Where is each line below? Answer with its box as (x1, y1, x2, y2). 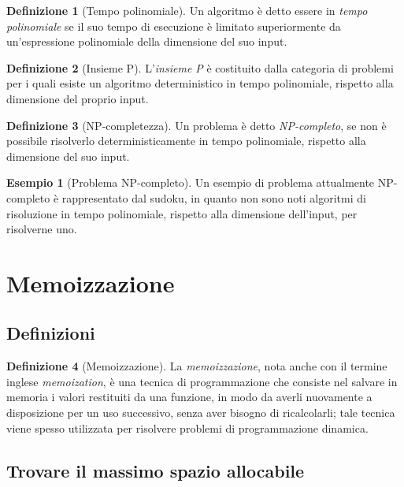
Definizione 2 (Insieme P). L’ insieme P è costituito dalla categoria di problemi (6, 59, 394, 76)
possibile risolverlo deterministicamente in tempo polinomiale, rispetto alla (6, 132, 366, 149)
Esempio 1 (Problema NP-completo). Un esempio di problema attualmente (6, 174, 375, 191)
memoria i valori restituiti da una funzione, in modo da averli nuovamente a (6, 388, 372, 405)
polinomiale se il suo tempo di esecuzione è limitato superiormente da (6, 17, 341, 34)
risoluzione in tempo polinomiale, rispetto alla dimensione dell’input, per (6, 205, 358, 221)
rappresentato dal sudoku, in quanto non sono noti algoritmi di (61, 189, 366, 206)
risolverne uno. (6, 221, 77, 237)
